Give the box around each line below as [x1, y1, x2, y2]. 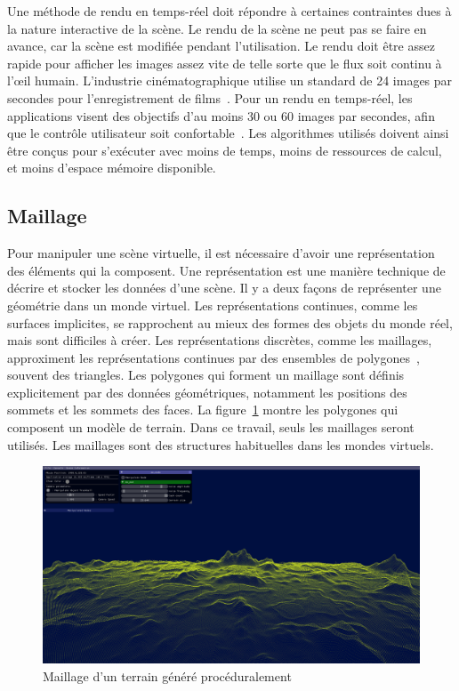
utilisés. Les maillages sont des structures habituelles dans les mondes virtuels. [7, 435, 434, 454]
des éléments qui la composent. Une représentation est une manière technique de [7, 261, 446, 279]
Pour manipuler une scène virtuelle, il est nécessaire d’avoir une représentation [7, 244, 435, 262]
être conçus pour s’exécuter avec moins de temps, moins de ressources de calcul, [7, 141, 442, 159]
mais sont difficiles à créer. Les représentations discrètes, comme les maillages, [7, 331, 432, 350]
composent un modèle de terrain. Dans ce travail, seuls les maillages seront [7, 418, 415, 437]
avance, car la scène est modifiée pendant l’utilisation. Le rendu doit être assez [7, 36, 435, 55]
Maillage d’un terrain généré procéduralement [43, 666, 292, 685]
